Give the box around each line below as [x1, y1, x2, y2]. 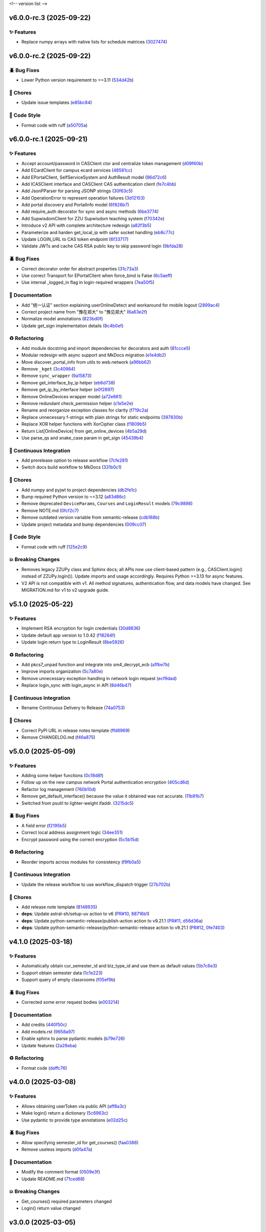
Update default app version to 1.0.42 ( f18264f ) [21, 632, 116, 638]
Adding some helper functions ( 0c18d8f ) [21, 773, 103, 779]
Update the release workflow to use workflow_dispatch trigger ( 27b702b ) [21, 881, 171, 887]
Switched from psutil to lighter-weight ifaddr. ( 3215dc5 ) [21, 800, 134, 806]
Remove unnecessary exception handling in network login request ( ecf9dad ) [21, 675, 177, 681]
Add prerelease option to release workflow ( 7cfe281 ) [21, 457, 128, 463]
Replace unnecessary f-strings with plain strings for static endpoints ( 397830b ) [21, 414, 183, 420]
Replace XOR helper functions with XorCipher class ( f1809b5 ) [21, 421, 147, 427]
